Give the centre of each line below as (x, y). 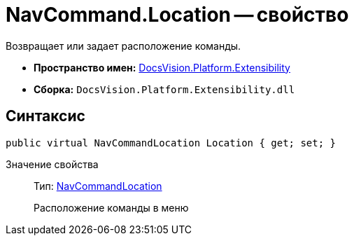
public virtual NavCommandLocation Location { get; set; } (171, 143)
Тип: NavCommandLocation (98, 186)
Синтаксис (45, 116)
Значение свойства (52, 164)
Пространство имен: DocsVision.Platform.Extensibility (162, 67)
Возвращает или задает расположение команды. (123, 46)
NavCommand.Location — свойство (177, 15)
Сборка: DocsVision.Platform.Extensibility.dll (164, 89)
